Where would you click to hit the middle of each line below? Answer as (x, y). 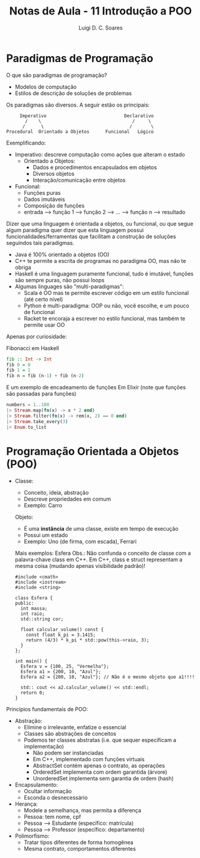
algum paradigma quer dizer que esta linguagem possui (75, 230)
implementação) (44, 746)
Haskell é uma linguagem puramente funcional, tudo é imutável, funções (104, 273)
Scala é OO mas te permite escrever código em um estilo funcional (106, 292)
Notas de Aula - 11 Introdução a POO (101, 11)
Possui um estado (46, 535)
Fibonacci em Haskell (33, 348)
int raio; (33, 614)
